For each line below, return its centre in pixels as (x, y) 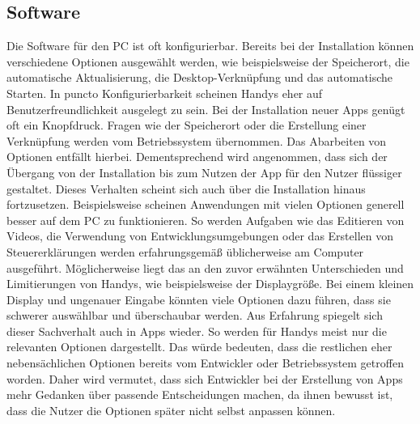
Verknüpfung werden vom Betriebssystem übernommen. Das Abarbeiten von (197, 140)
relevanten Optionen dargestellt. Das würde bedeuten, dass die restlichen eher (199, 347)
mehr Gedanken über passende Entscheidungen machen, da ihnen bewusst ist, (200, 394)
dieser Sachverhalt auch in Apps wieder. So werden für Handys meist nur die (197, 331)
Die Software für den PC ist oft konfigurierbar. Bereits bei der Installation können (210, 46)
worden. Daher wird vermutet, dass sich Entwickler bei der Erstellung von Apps (205, 378)
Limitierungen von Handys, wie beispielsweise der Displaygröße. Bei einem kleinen (210, 284)
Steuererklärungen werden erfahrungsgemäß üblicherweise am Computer (185, 251)
